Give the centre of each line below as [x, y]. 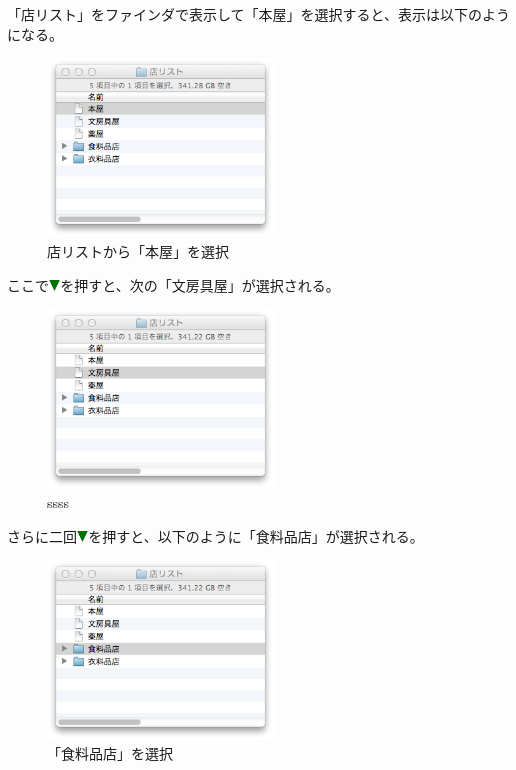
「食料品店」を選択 [110, 753]
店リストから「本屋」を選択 [138, 251]
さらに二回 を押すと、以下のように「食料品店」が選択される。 [215, 535]
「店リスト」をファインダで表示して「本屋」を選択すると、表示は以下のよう [259, 14]
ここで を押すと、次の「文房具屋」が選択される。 [173, 284]
